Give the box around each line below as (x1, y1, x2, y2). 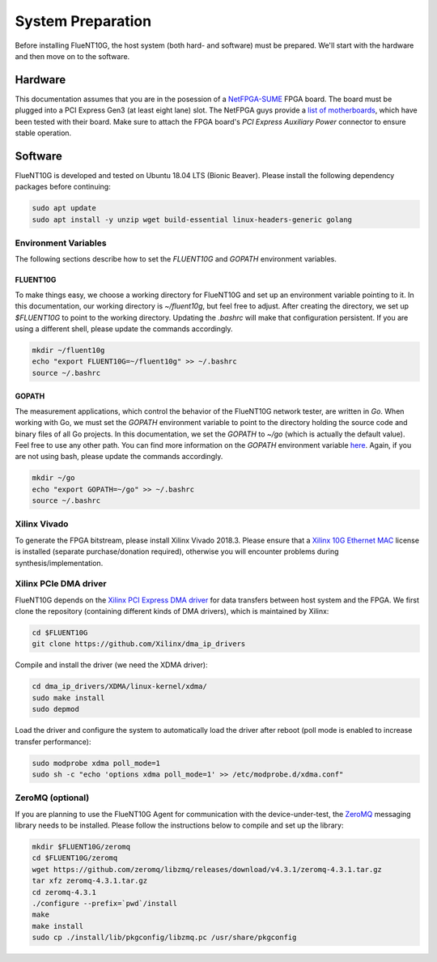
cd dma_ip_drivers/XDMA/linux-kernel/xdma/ (32, 682, 208, 692)
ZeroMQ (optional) (15, 792, 90, 803)
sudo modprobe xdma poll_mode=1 (32, 758, 161, 768)
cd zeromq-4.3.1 (32, 888, 97, 896)
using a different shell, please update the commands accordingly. (15, 324, 233, 334)
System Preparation (15, 12, 152, 30)
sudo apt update (32, 203, 97, 213)
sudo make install (32, 693, 105, 702)
